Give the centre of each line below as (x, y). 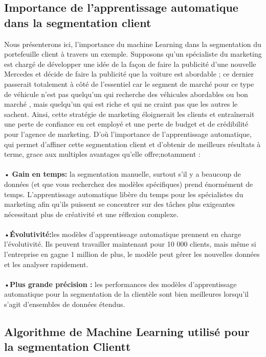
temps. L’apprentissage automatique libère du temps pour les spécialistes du (124, 194)
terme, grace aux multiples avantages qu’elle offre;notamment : (102, 154)
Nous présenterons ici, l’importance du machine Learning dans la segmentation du (133, 44)
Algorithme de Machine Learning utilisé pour (127, 332)
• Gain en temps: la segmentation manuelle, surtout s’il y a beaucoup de (123, 174)
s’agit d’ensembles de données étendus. (65, 304)
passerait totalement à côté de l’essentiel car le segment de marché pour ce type (129, 84)
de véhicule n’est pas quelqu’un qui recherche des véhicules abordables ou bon (126, 94)
